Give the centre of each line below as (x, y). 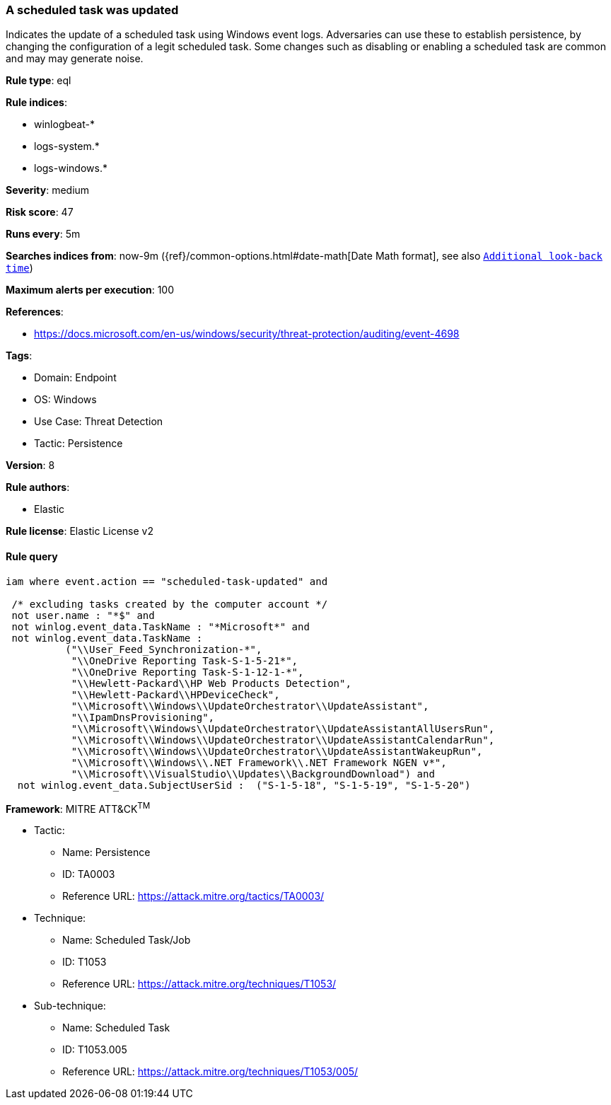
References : (35, 312)
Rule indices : (36, 103)
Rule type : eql (39, 81)
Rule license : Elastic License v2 (80, 531)
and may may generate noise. (75, 59)
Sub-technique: (70, 1006)
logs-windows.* (71, 168)
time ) (19, 268)
